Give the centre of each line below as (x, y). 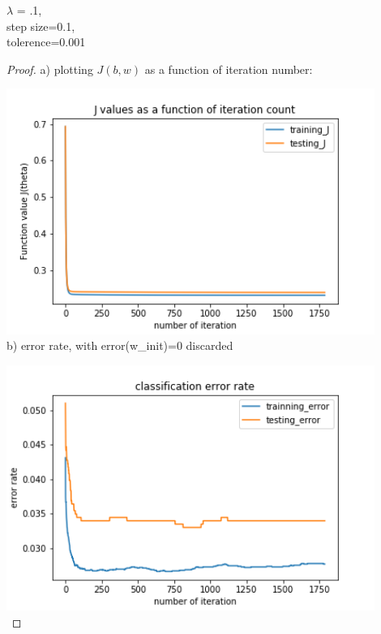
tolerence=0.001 (46, 42)
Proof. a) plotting (50, 69)
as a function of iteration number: (229, 69)
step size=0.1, (41, 26)
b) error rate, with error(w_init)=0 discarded (120, 345)
